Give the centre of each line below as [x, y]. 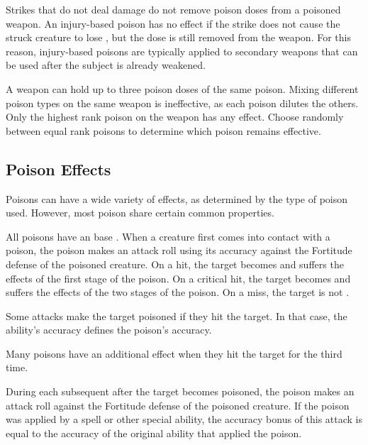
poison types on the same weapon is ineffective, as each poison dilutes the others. [182, 103]
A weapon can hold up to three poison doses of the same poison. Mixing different [182, 88]
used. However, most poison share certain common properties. [140, 213]
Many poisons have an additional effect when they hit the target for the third [174, 353]
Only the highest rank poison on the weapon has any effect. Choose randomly [175, 117]
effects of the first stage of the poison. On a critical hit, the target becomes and [178, 278]
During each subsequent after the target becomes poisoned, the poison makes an [180, 391]
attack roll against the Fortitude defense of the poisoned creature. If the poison [178, 405]
